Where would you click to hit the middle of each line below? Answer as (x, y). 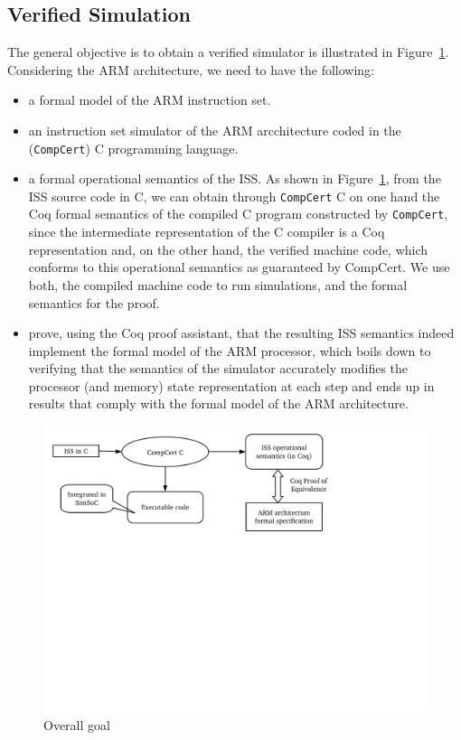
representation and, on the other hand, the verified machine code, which (228, 249)
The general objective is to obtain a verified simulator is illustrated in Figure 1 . (228, 52)
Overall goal (77, 725)
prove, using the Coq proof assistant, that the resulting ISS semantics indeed (241, 333)
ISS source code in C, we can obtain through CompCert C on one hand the (234, 196)
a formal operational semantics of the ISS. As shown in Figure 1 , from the (235, 178)
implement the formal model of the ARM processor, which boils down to (230, 350)
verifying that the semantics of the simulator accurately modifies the (218, 368)
